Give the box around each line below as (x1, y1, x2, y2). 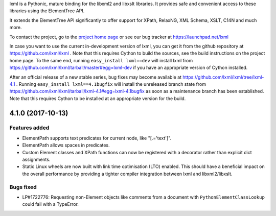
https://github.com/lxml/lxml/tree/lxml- (182, 74, 264, 80)
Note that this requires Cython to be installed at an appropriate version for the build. (9, 95, 186, 102)
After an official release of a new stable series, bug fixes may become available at (9, 74, 181, 80)
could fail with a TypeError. (22, 201, 79, 207)
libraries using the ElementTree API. (9, 8, 85, 14)
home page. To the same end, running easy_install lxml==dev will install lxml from (9, 57, 193, 63)
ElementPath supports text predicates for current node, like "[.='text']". (22, 135, 172, 141)
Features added (9, 124, 50, 131)
